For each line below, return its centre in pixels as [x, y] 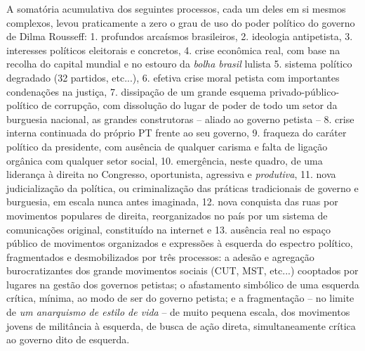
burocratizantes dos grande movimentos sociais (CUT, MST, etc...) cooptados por [182, 270]
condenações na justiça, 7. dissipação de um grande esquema [137, 91]
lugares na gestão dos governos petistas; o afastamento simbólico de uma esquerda [183, 284]
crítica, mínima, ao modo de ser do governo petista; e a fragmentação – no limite [180, 298]
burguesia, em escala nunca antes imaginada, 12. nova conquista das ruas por [172, 202]
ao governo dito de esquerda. [68, 339]
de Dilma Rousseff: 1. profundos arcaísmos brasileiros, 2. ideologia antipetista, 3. [180, 36]
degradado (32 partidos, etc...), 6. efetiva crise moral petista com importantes [173, 77]
